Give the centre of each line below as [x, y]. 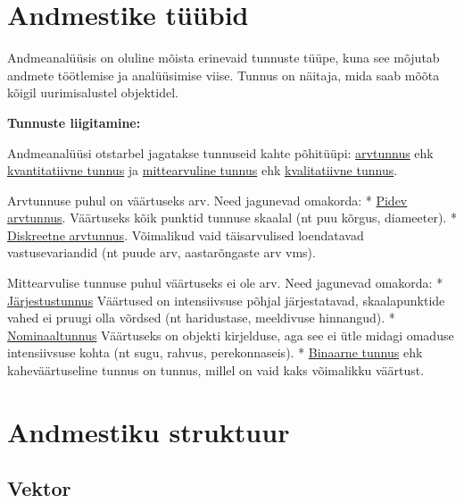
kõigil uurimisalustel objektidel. [93, 92]
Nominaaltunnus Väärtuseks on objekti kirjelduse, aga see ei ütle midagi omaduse [231, 335]
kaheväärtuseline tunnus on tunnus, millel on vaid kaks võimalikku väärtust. [216, 370]
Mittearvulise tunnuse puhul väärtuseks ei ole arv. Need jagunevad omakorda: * [225, 283]
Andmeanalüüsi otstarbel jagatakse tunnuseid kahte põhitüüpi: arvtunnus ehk [220, 152]
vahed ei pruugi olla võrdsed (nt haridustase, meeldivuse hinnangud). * [201, 318]
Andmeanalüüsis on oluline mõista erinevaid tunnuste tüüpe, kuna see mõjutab [224, 58]
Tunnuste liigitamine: [74, 122]
